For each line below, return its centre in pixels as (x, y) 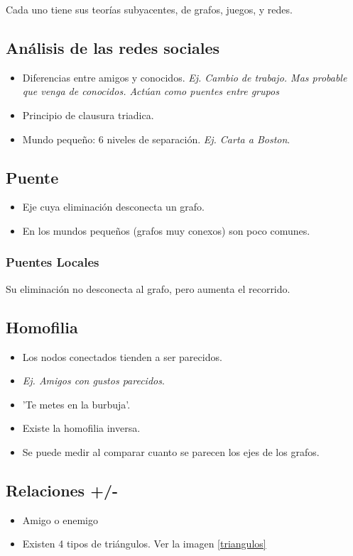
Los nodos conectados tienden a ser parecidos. (122, 356)
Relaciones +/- (62, 490)
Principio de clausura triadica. (88, 115)
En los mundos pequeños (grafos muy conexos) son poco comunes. (166, 230)
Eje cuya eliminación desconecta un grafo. (113, 207)
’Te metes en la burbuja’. (76, 404)
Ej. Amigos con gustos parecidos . (93, 380)
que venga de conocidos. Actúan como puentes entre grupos (151, 91)
